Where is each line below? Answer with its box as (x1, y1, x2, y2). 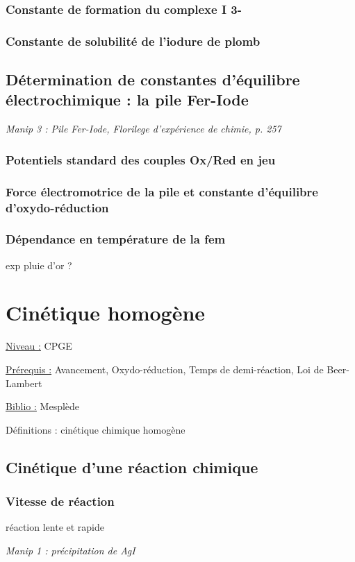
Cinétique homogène (6, 298, 206, 327)
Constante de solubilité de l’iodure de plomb (6, 32, 261, 49)
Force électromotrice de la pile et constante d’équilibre (6, 182, 318, 200)
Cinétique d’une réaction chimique (6, 456, 258, 477)
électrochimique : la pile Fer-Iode (6, 89, 249, 110)
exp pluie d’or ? (6, 257, 72, 272)
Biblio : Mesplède (6, 399, 80, 414)
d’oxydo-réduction (6, 198, 109, 216)
